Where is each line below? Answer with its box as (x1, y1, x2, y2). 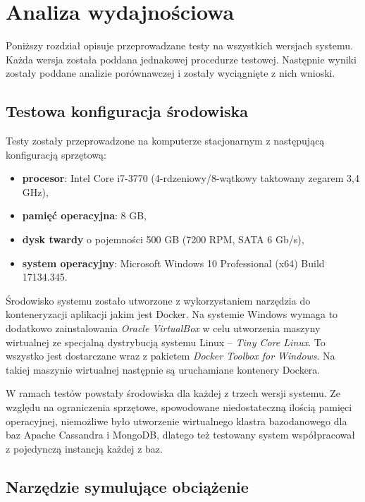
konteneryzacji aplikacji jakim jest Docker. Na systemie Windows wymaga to (6, 307, 338, 322)
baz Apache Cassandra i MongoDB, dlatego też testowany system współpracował (6, 427, 355, 442)
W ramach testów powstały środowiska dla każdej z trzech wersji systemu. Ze (6, 386, 341, 400)
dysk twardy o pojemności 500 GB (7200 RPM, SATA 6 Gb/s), (22, 232, 304, 247)
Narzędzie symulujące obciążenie (6, 475, 249, 497)
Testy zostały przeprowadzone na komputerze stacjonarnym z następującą (6, 133, 325, 148)
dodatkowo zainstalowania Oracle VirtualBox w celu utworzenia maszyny (6, 321, 321, 336)
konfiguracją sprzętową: (6, 147, 106, 161)
